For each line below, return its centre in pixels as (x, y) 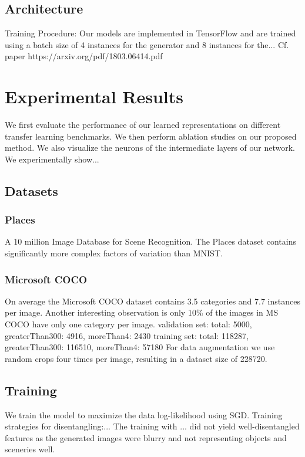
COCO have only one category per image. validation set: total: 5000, (128, 324)
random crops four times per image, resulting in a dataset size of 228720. (136, 358)
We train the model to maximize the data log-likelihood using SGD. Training (144, 414)
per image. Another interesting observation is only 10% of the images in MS (142, 312)
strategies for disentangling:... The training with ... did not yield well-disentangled (152, 426)
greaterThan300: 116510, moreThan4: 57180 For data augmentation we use (140, 347)
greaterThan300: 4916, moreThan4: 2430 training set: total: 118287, (127, 335)
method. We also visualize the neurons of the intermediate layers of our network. (150, 148)
